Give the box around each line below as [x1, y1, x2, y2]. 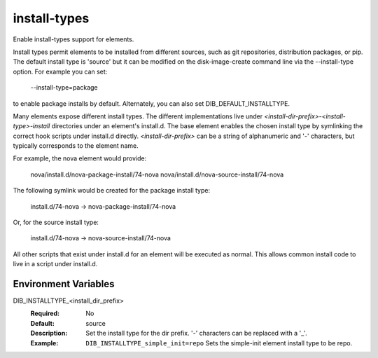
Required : [30, 309, 59, 318]
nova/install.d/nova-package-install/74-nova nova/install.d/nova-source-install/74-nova [30, 170, 284, 179]
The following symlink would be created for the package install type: [13, 186, 211, 195]
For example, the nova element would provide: [13, 154, 147, 163]
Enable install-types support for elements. [13, 35, 134, 43]
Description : [30, 329, 68, 338]
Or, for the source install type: [13, 218, 99, 227]
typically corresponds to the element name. [13, 142, 139, 150]
